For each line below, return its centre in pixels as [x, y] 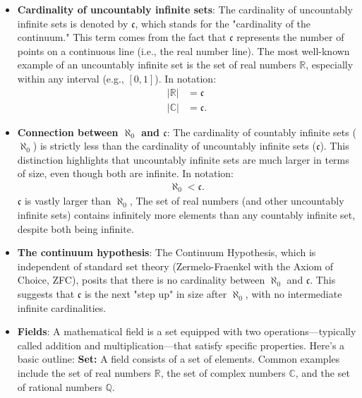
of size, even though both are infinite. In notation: [126, 173]
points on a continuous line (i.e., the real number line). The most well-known [183, 50]
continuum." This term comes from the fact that [122, 37]
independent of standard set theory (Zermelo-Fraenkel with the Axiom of [175, 266]
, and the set [322, 373]
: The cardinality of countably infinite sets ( [261, 132]
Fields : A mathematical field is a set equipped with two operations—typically [187, 331]
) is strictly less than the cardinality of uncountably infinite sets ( [174, 146]
